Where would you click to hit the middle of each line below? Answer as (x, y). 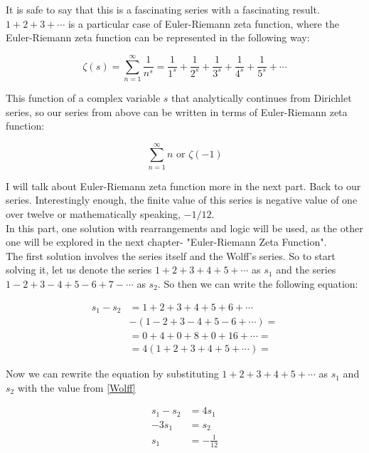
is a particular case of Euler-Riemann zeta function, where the (203, 23)
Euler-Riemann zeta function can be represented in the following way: (158, 37)
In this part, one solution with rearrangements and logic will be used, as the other (184, 228)
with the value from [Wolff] (76, 387)
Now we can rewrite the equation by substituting (112, 374)
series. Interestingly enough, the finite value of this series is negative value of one (182, 200)
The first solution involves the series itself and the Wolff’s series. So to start (171, 255)
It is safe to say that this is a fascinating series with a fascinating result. (163, 9)
